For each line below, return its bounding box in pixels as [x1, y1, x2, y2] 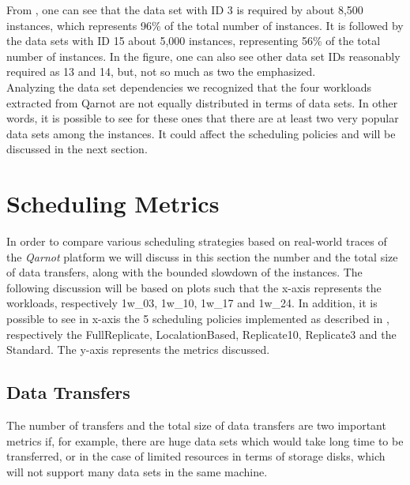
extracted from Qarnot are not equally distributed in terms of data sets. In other [6, 94, 398, 111]
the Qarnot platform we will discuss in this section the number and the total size [6, 248, 398, 265]
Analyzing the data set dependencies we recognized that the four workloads [6, 78, 371, 95]
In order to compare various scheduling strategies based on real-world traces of [6, 233, 387, 250]
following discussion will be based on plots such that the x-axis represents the [6, 279, 382, 295]
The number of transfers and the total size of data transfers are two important [6, 417, 386, 434]
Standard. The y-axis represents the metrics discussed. [6, 341, 270, 358]
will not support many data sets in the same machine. [6, 463, 268, 479]
